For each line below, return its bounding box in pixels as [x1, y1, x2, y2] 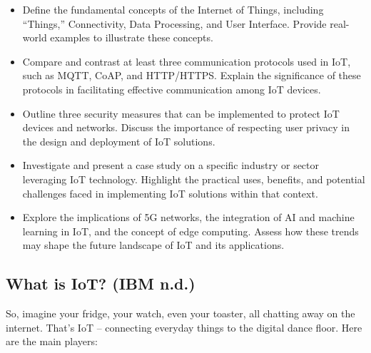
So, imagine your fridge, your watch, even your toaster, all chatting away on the [6, 306, 355, 321]
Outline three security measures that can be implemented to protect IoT [22, 106, 340, 121]
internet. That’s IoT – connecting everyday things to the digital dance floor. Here [6, 319, 362, 334]
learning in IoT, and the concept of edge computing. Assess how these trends [22, 223, 359, 238]
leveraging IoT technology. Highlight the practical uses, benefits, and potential [22, 171, 365, 186]
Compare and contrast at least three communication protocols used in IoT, [22, 53, 351, 68]
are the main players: [6, 334, 98, 349]
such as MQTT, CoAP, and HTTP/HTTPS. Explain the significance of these [22, 68, 361, 83]
